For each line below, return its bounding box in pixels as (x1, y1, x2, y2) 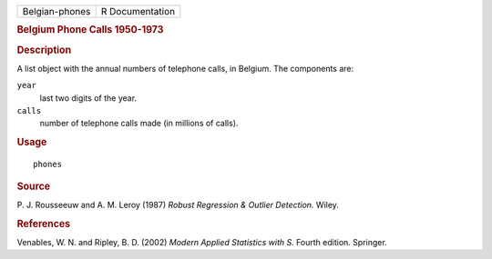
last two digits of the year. (39, 92, 137, 104)
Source (16, 180, 51, 193)
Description (16, 44, 72, 56)
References (16, 217, 71, 230)
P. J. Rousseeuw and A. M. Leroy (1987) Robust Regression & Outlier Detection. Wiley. (16, 199, 339, 210)
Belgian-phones (22, 5, 91, 17)
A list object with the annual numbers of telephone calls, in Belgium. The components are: (16, 63, 354, 74)
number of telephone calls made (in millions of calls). (39, 118, 239, 129)
